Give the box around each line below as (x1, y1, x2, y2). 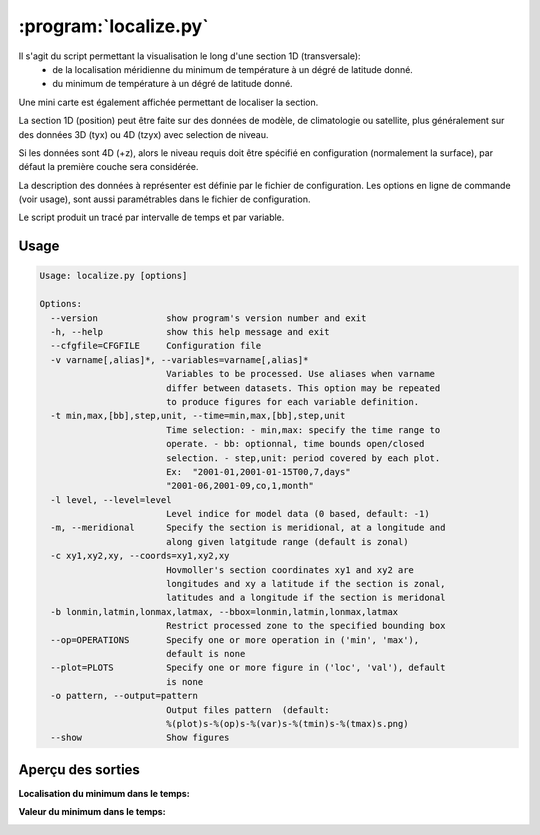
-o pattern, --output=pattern (50, 690, 199, 702)
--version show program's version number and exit (50, 312, 367, 324)
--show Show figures (50, 732, 230, 744)
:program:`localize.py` (18, 15, 209, 37)
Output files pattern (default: (165, 704, 330, 715)
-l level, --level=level (50, 494, 172, 505)
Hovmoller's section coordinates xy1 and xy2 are (165, 564, 415, 575)
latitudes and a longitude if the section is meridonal (165, 592, 446, 604)
